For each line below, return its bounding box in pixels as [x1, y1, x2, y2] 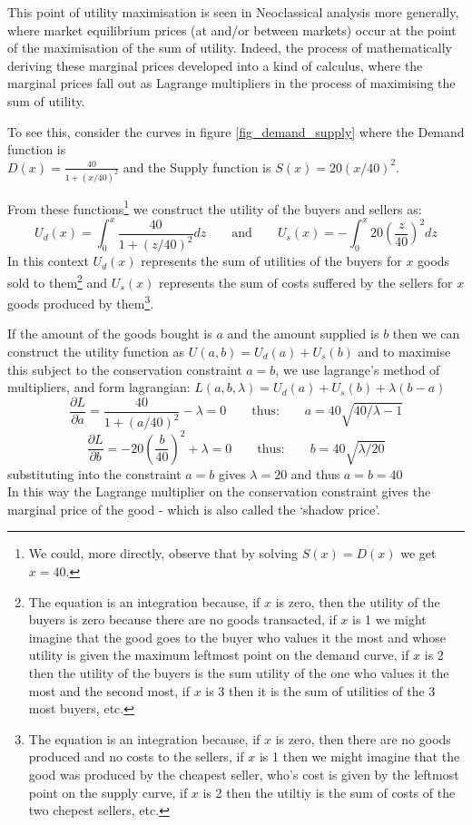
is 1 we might [352, 610, 427, 629]
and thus [290, 464, 340, 483]
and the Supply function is [123, 157, 271, 176]
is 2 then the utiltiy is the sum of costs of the [202, 782, 456, 801]
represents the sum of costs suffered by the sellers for [158, 272, 453, 291]
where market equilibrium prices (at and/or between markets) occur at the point [7, 20, 457, 39]
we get [400, 544, 437, 563]
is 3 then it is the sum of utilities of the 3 [205, 681, 436, 700]
